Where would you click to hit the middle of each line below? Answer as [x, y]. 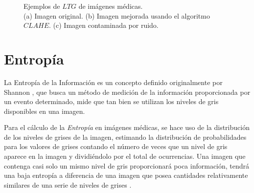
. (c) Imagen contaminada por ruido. [104, 25]
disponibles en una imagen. [45, 111]
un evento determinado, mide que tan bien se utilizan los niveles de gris [111, 101]
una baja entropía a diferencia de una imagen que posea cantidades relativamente [126, 175]
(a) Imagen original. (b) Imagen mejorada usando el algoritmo [117, 15]
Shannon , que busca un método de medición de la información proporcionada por [127, 92]
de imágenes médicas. [111, 6]
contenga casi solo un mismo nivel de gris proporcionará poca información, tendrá [127, 165]
